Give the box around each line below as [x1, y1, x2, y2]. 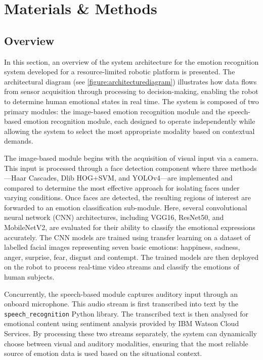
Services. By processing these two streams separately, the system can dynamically [4, 328, 257, 339]
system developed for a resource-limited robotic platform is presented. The [4, 66, 235, 77]
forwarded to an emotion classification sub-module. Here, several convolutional [4, 202, 247, 212]
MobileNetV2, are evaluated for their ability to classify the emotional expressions [4, 222, 255, 233]
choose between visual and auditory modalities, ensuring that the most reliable [4, 338, 248, 348]
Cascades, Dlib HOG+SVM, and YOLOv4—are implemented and [28, 172, 233, 183]
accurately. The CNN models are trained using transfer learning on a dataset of [4, 232, 251, 242]
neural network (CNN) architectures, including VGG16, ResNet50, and [4, 212, 224, 222]
